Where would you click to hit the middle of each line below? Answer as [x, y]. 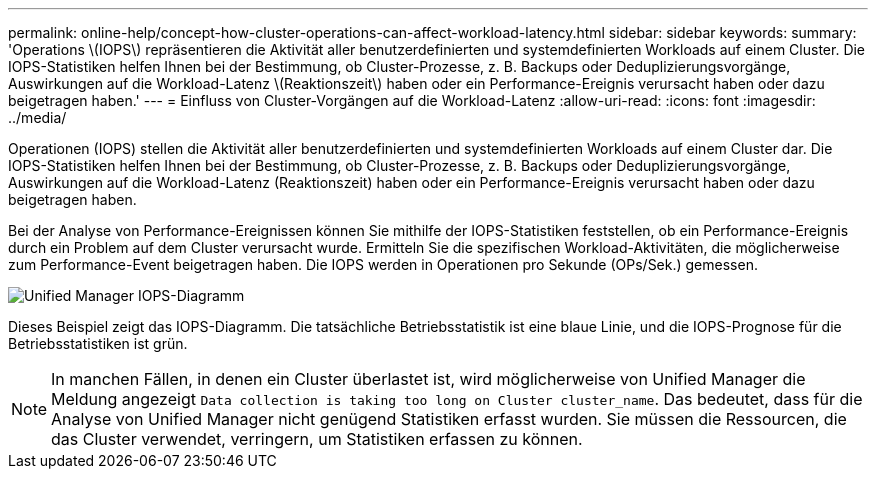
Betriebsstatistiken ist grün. [98, 343]
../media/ [37, 117]
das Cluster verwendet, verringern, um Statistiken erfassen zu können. [317, 439]
